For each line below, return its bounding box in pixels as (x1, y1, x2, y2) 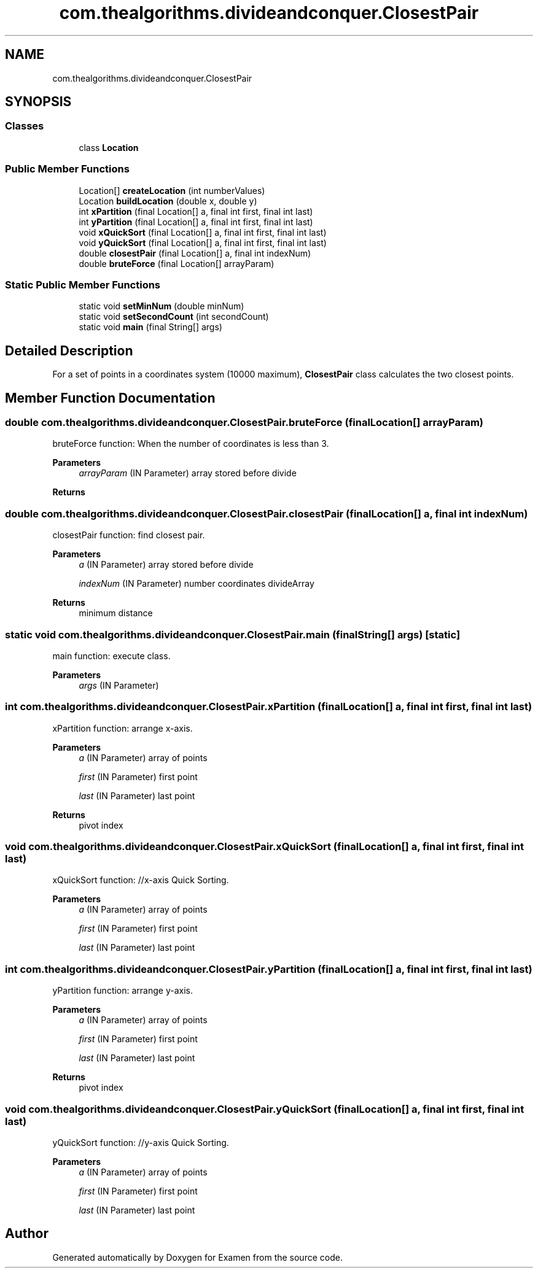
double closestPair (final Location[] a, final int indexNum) (79, 247, 311, 258)
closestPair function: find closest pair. (52, 530, 205, 541)
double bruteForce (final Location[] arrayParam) (79, 258, 275, 269)
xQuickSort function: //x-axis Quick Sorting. (52, 875, 229, 886)
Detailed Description (5, 342, 133, 358)
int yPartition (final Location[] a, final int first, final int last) (79, 216, 313, 227)
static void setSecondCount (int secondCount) (79, 311, 269, 322)
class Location (79, 142, 139, 153)
